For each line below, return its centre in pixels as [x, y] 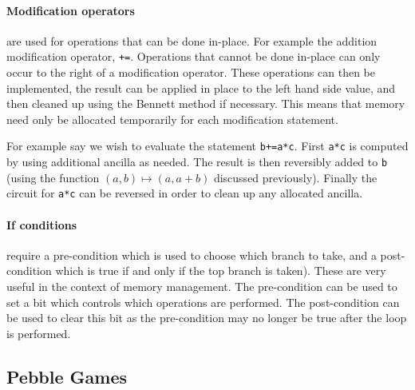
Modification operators [71, 10]
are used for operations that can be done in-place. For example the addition [192, 40]
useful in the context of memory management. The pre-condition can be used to [202, 286]
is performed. [39, 333]
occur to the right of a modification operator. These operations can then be [191, 72]
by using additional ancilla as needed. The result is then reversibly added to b [197, 162]
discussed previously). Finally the [295, 177]
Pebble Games [67, 376]
